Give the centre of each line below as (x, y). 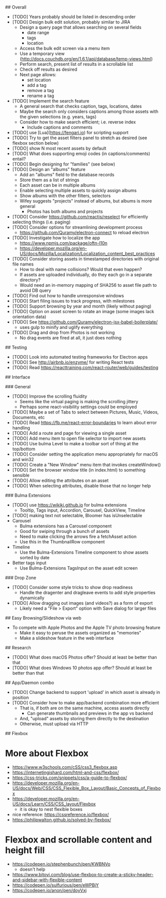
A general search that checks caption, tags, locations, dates (81, 106)
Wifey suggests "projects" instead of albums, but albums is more (86, 201)
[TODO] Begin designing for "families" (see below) (63, 164)
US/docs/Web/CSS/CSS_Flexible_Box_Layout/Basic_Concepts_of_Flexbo (86, 788)
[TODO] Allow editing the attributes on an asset (60, 480)
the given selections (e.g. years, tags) (58, 117)
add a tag (37, 85)
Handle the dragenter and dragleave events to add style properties (87, 592)
